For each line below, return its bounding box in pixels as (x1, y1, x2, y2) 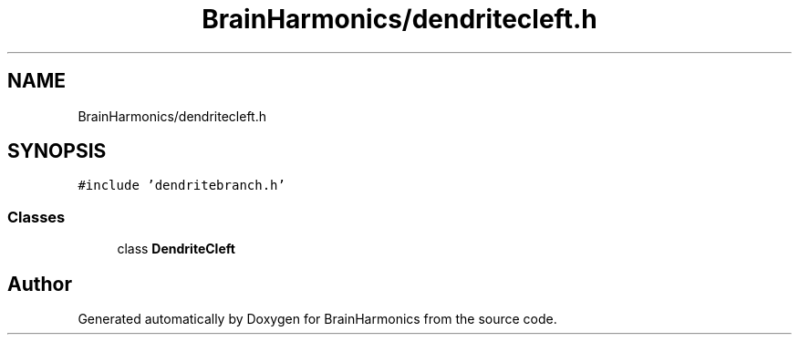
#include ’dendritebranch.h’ (78, 178, 285, 193)
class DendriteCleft (117, 241, 235, 257)
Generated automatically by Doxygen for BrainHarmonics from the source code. (78, 311, 557, 327)
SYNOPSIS (7, 140, 107, 163)
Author (7, 272, 72, 295)
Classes (7, 207, 66, 226)
